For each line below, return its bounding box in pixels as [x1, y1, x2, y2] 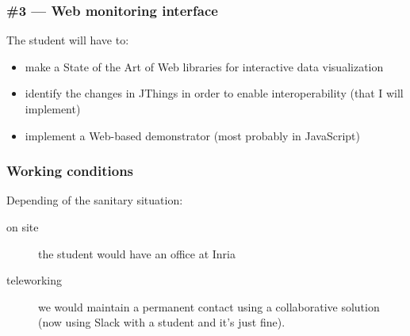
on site [6, 219, 39, 235]
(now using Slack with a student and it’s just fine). [38, 314, 285, 330]
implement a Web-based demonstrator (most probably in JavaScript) [25, 127, 360, 143]
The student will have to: [6, 32, 129, 48]
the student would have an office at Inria [38, 245, 236, 262]
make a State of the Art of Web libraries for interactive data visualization [25, 58, 384, 74]
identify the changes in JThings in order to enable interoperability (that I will [25, 85, 404, 101]
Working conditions [6, 161, 134, 181]
